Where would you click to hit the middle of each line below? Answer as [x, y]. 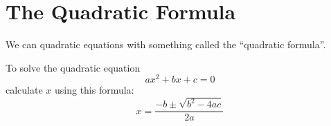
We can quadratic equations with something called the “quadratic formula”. [166, 44]
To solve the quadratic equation [73, 67]
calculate [24, 90]
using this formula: [95, 90]
